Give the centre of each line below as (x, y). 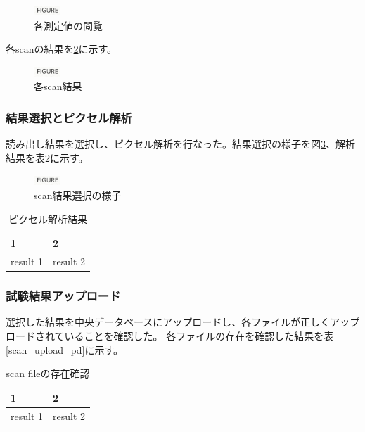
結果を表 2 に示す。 (47, 157)
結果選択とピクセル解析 (69, 117)
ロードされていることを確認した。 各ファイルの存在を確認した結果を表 (170, 335)
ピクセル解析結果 (48, 218)
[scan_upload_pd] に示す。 (65, 349)
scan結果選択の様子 (78, 195)
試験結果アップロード (63, 296)
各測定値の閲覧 (68, 25)
